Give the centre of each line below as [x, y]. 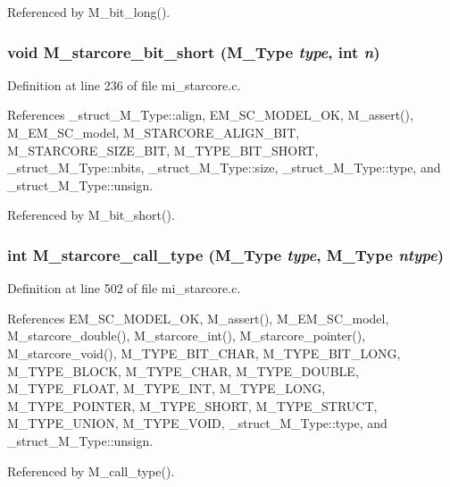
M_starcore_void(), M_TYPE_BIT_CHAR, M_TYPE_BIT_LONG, [204, 353]
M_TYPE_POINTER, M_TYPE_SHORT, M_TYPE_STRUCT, [192, 405]
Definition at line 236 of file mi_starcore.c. [124, 84]
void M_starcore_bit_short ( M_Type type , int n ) [194, 51]
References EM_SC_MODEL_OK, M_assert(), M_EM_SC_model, [198, 318]
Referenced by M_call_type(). [91, 470]
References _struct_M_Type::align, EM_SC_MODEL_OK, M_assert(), [210, 115]
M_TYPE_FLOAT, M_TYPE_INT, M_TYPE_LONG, [167, 388]
